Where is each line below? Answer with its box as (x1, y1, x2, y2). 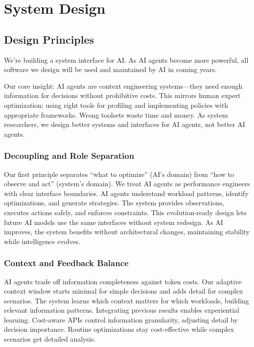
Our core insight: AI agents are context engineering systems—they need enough (4, 80, 243, 91)
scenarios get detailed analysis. (4, 334, 96, 344)
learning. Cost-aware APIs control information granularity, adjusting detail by (4, 314, 238, 324)
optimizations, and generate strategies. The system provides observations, (4, 198, 225, 208)
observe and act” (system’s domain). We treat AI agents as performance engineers (4, 178, 250, 189)
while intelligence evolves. (4, 236, 81, 246)
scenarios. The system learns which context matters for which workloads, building (4, 295, 249, 305)
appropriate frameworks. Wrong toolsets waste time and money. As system (4, 109, 228, 120)
